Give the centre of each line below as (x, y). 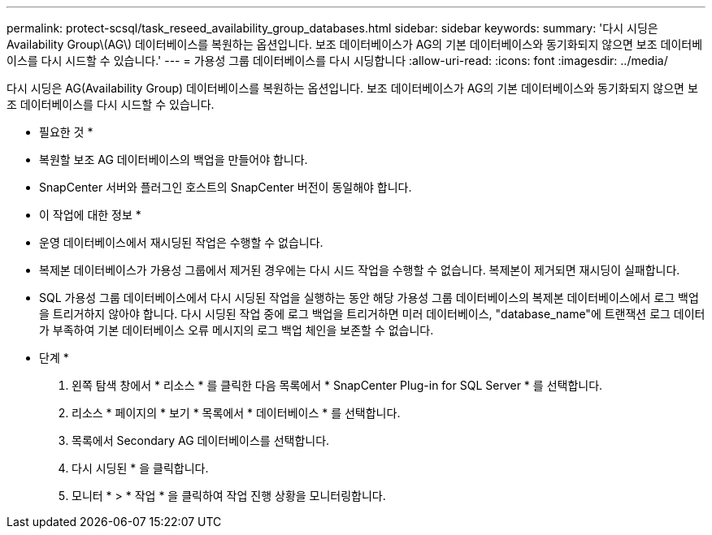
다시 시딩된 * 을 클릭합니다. (140, 468)
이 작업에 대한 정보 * (90, 215)
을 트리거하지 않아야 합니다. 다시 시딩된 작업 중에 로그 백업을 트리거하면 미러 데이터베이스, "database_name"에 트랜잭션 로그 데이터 (372, 314)
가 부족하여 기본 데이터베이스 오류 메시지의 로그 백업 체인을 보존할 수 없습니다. (237, 330)
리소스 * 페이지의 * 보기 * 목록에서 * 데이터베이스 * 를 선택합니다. (236, 413)
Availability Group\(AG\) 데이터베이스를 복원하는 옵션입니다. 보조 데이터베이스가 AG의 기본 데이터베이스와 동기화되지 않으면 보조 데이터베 (355, 44)
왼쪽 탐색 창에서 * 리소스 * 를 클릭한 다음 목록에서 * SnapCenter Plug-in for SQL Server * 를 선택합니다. (337, 385)
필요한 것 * (66, 132)
